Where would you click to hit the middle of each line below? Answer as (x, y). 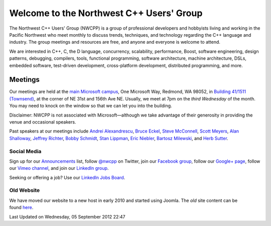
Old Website (25, 190)
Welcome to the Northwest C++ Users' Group (106, 13)
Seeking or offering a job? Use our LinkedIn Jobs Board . (67, 177)
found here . (21, 207)
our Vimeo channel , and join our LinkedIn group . (59, 168)
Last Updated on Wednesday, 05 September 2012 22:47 (67, 216)
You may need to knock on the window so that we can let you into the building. (91, 106)
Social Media (25, 151)
